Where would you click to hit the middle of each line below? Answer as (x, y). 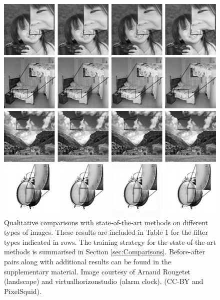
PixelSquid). (23, 291)
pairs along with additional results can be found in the (88, 262)
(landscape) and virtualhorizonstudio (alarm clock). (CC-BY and (104, 281)
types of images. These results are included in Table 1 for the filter (106, 232)
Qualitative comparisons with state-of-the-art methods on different (106, 222)
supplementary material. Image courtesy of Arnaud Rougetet (97, 271)
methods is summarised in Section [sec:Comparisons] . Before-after (105, 252)
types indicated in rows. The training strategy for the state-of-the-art (110, 242)
